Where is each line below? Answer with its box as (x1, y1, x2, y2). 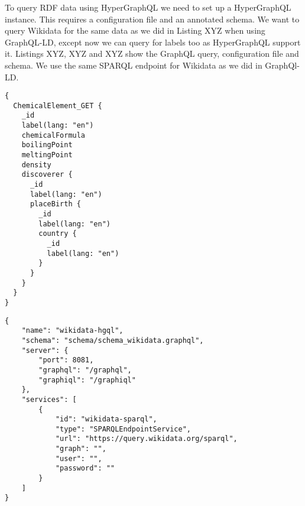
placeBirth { (30, 200, 81, 209)
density (21, 160, 51, 169)
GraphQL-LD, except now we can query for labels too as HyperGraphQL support (5, 35, 301, 48)
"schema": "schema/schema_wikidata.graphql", (21, 336, 204, 345)
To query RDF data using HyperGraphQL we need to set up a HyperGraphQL (5, 1, 291, 13)
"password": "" (55, 464, 115, 473)
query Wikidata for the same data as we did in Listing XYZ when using (5, 24, 265, 37)
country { (38, 229, 77, 238)
